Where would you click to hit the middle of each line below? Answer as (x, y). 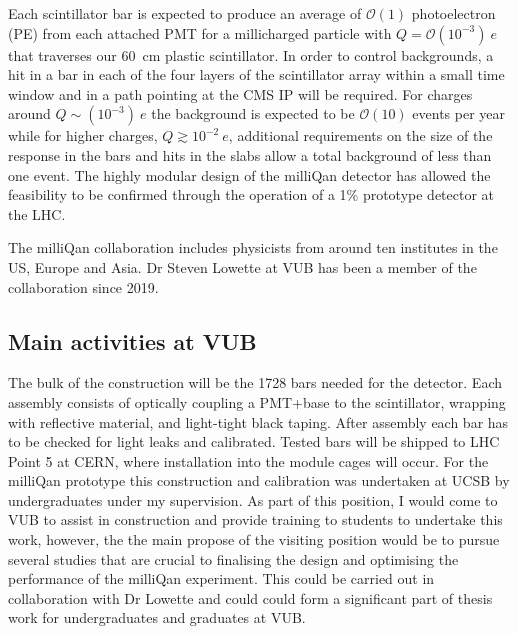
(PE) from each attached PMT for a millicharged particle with (200, 32)
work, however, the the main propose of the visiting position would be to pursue (254, 539)
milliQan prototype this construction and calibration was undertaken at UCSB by (259, 480)
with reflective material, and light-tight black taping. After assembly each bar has (258, 421)
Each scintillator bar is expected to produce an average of (185, 13)
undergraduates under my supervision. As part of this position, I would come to (253, 499)
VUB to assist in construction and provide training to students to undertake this (255, 519)
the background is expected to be (253, 113)
